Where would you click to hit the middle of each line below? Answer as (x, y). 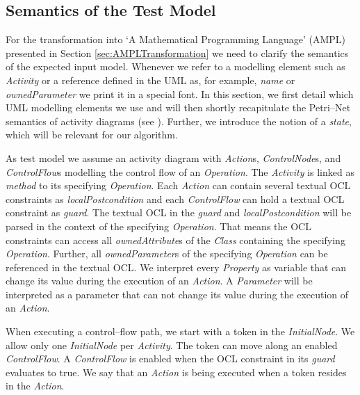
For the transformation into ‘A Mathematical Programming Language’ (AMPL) (175, 39)
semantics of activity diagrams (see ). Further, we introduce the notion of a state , (179, 121)
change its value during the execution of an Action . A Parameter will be (159, 281)
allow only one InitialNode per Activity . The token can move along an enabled (172, 345)
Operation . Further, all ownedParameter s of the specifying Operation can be (167, 253)
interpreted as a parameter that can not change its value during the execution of (177, 294)
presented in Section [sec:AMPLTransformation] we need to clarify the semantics (177, 53)
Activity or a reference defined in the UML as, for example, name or (150, 80)
